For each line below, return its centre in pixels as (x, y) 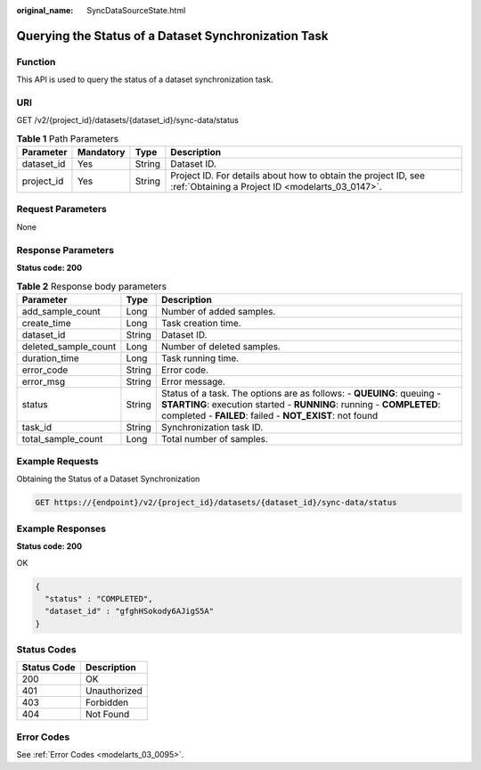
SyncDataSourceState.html (136, 10)
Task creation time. (201, 323)
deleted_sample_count (69, 346)
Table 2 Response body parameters (91, 286)
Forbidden (107, 702)
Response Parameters (65, 250)
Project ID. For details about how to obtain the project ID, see (298, 176)
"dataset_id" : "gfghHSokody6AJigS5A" (129, 611)
